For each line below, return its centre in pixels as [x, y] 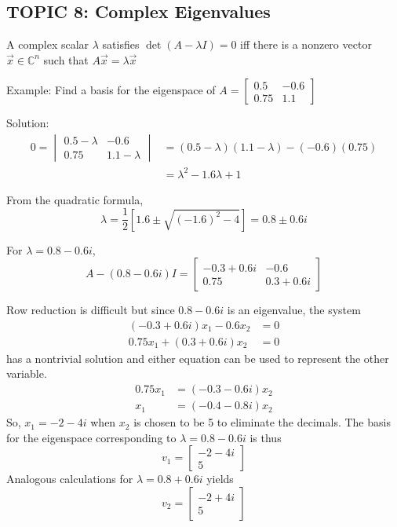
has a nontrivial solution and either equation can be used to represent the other [198, 358]
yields [220, 479]
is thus [266, 437]
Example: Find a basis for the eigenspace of [111, 90]
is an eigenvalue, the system [294, 310]
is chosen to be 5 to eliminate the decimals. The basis [262, 422]
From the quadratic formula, [75, 199]
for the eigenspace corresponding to [91, 437]
